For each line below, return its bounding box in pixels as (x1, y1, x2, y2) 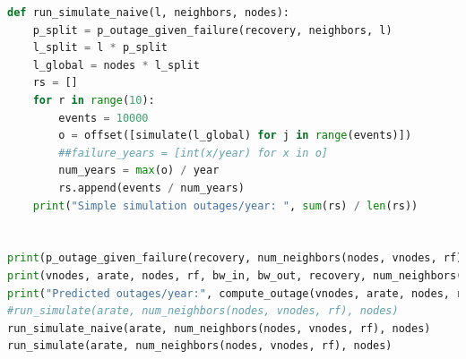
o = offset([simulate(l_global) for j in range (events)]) (58, 129, 412, 142)
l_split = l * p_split (32, 41, 168, 55)
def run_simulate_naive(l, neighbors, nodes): (7, 6, 289, 19)
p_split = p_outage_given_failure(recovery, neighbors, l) (32, 23, 393, 37)
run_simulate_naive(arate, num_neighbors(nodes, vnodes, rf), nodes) (7, 321, 431, 335)
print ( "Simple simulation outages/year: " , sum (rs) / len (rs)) (32, 199, 419, 212)
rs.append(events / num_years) (58, 181, 245, 194)
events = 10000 (58, 111, 149, 124)
